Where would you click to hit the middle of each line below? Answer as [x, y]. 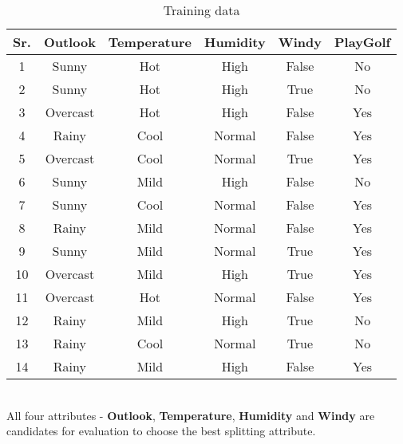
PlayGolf [363, 42]
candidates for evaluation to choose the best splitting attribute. [161, 431]
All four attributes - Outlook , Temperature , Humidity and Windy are [191, 415]
